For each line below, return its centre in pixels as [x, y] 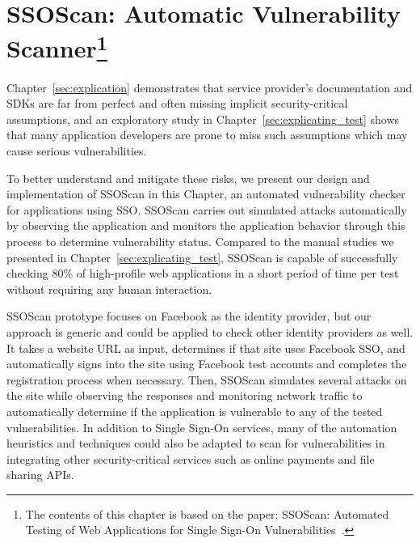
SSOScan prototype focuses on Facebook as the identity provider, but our [189, 316]
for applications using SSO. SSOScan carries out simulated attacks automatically [207, 209]
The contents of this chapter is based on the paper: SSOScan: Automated [207, 513]
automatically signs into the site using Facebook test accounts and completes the [207, 364]
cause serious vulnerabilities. [77, 151]
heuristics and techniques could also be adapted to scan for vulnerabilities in [196, 443]
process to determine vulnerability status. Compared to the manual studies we [200, 241]
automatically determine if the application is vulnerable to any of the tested [195, 411]
